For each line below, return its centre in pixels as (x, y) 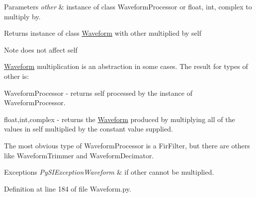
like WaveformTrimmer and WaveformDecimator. (79, 155)
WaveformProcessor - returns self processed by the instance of (98, 93)
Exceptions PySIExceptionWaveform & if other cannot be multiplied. (109, 172)
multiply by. (22, 16)
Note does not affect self (41, 49)
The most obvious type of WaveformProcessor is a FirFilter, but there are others (127, 145)
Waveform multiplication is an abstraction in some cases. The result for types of (126, 66)
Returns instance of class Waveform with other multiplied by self (103, 33)
